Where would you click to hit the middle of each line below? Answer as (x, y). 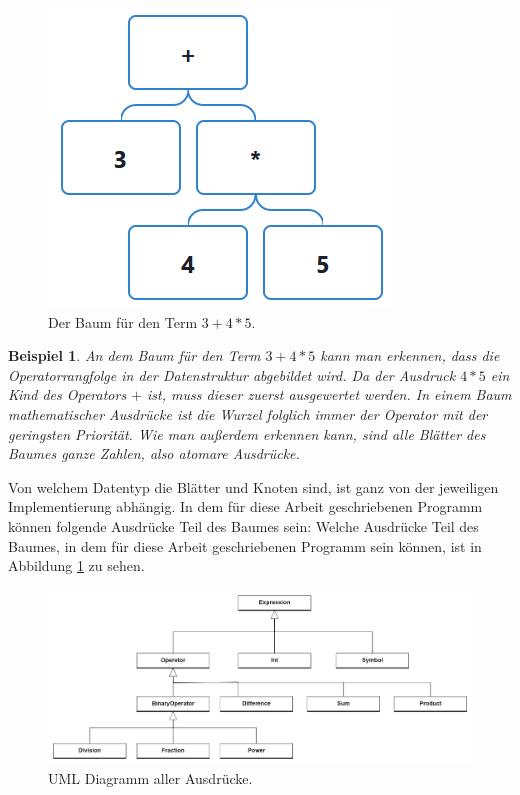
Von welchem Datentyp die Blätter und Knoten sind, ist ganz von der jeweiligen (253, 486)
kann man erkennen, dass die (410, 355)
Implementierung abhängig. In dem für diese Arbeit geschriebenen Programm (245, 506)
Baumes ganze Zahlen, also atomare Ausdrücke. (154, 453)
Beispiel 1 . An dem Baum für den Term (134, 355)
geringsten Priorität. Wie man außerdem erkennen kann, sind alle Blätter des (247, 433)
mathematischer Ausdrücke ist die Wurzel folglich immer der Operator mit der (248, 413)
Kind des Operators (67, 394)
